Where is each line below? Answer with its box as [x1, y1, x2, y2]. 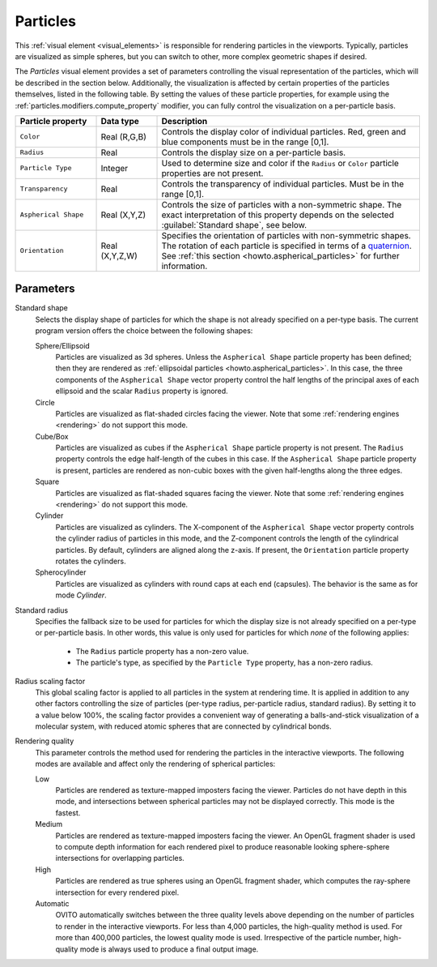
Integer [100, 162, 129, 173]
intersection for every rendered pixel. [55, 888, 180, 897]
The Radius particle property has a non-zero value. [75, 646, 249, 656]
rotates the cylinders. [55, 556, 126, 566]
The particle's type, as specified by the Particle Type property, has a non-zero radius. [75, 657, 374, 668]
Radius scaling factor [15, 676, 86, 686]
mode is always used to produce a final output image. [79, 944, 259, 954]
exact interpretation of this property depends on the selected [161, 209, 394, 220]
